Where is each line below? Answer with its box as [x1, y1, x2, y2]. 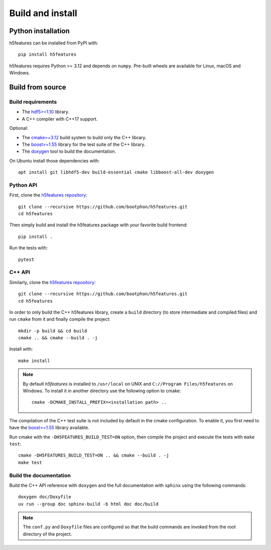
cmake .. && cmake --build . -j [18, 335, 98, 341]
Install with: [9, 346, 33, 352]
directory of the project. [23, 531, 72, 537]
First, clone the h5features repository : [9, 192, 88, 198]
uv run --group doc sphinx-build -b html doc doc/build [18, 501, 159, 507]
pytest [18, 256, 35, 262]
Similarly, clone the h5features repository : [9, 279, 96, 285]
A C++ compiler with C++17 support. [22, 116, 98, 122]
